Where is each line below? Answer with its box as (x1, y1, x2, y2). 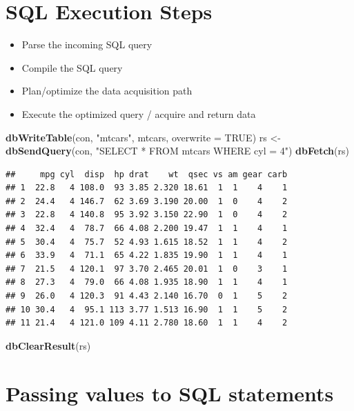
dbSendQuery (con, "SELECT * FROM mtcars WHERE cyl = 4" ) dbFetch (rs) (6, 143, 349, 158)
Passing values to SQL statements (6, 379, 334, 407)
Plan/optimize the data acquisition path (21, 83, 193, 98)
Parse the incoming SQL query (21, 37, 153, 52)
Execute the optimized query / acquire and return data (21, 106, 256, 121)
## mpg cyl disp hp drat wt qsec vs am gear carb (6, 169, 288, 179)
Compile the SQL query (21, 60, 123, 74)
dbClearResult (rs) (6, 338, 91, 352)
